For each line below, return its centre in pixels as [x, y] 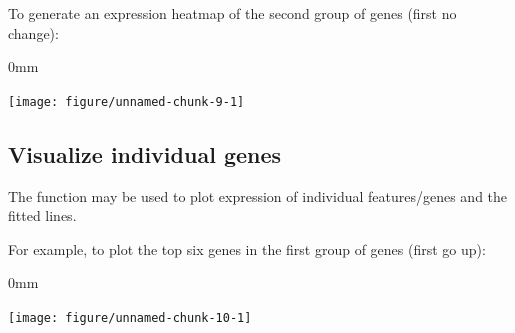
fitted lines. [42, 215]
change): [33, 32]
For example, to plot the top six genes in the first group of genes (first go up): [247, 248]
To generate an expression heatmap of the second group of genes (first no [232, 13]
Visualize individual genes [145, 153]
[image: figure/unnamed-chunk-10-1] [130, 318]
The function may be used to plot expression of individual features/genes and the [258, 195]
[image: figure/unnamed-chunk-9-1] [126, 101]
